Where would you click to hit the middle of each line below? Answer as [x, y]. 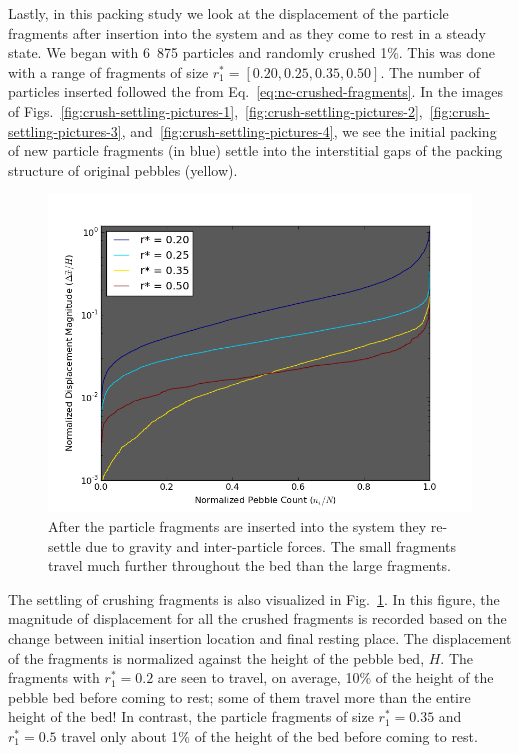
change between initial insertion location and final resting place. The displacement [260, 637]
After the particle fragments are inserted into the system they [237, 525]
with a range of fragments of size [108, 71]
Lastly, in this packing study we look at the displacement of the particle [228, 13]
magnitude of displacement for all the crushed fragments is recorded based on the [257, 618]
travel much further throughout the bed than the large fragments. [249, 565]
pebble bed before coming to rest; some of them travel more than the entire [239, 696]
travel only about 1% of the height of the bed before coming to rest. [269, 735]
